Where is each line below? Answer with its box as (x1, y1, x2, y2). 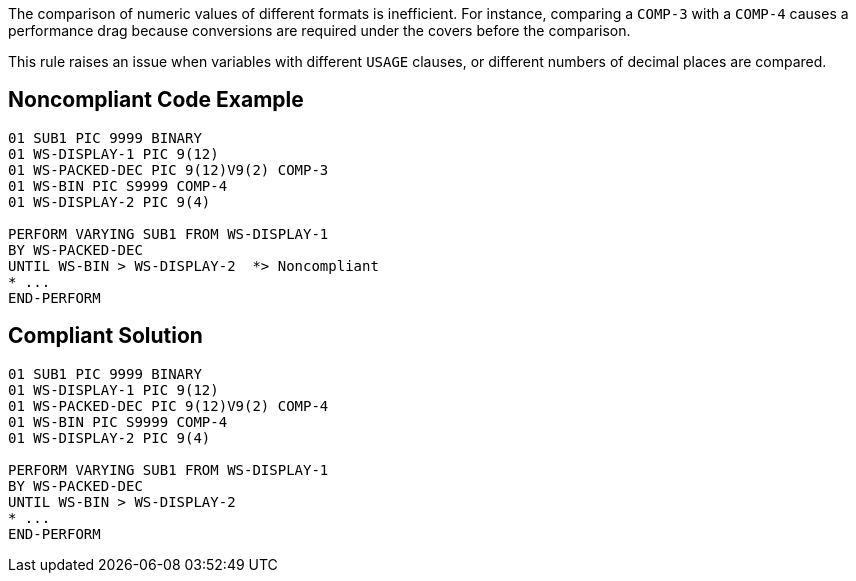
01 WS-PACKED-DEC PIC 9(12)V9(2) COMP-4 (8, 397, 329, 414)
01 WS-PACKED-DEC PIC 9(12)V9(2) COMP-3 (8, 161, 329, 178)
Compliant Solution (8, 323, 203, 349)
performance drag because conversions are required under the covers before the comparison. (8, 22, 631, 39)
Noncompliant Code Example (8, 87, 304, 113)
